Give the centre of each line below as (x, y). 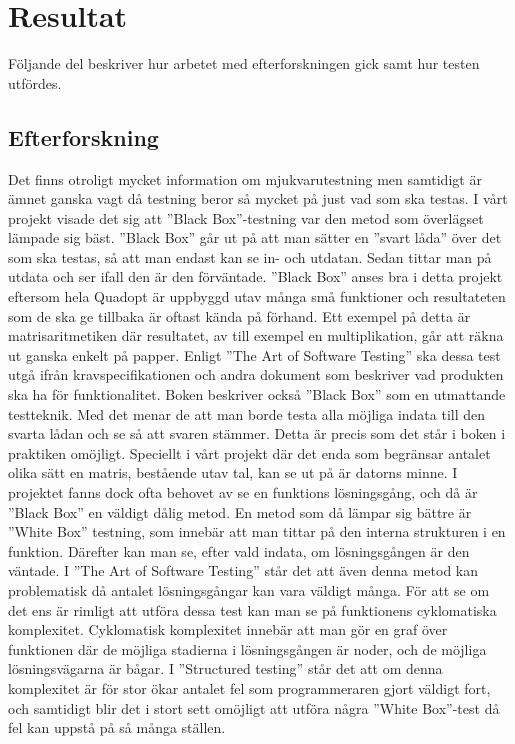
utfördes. (35, 82)
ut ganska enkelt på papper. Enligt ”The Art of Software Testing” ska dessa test (254, 354)
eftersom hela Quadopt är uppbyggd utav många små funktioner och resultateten (257, 296)
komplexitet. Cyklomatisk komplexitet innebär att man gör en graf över (228, 629)
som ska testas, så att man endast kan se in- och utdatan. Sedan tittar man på (250, 256)
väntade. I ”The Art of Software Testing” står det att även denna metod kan (243, 570)
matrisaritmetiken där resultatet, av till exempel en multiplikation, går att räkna (256, 335)
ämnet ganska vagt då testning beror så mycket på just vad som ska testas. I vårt (258, 198)
